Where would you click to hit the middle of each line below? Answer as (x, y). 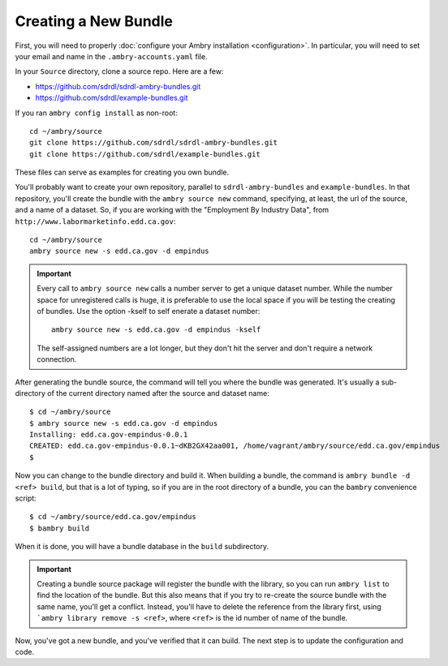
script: (26, 498)
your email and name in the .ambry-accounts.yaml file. (111, 56)
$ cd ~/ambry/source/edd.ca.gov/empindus (113, 517)
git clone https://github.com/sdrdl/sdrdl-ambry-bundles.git (153, 143)
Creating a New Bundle (94, 21)
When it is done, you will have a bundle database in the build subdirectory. (142, 547)
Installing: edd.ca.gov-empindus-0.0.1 (109, 435)
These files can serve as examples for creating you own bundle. (122, 172)
